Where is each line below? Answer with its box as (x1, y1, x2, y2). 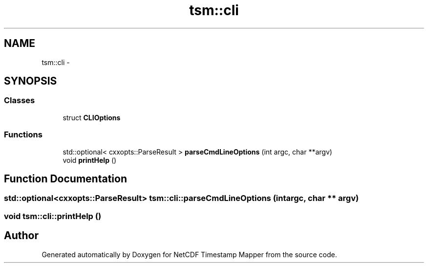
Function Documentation (4, 172, 127, 185)
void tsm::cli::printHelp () (4, 211, 102, 221)
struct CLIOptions (63, 113, 121, 122)
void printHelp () (63, 156, 117, 164)
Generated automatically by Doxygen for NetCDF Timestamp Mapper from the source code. (42, 250, 337, 259)
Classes (4, 95, 35, 106)
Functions (4, 130, 43, 140)
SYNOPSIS (4, 75, 57, 88)
